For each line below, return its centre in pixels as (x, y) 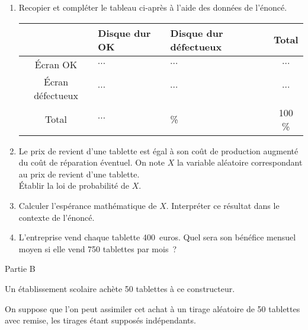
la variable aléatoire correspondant (240, 162)
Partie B (20, 269)
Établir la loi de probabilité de (74, 185)
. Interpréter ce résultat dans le (223, 205)
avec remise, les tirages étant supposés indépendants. (100, 320)
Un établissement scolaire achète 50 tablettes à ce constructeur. (120, 288)
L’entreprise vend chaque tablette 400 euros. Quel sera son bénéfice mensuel (157, 237)
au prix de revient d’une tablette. (79, 174)
